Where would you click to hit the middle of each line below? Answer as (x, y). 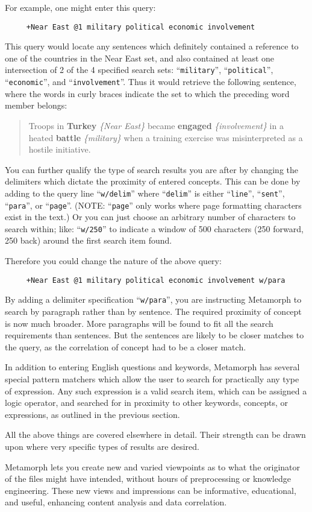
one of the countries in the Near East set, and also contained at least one (140, 58)
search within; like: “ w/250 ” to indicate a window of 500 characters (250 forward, (154, 228)
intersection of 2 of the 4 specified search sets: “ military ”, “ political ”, (139, 70)
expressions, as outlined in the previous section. (92, 414)
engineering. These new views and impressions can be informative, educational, (151, 490)
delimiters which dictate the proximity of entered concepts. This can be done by (153, 181)
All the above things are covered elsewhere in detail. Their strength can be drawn (155, 435)
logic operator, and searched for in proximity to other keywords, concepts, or (146, 403)
